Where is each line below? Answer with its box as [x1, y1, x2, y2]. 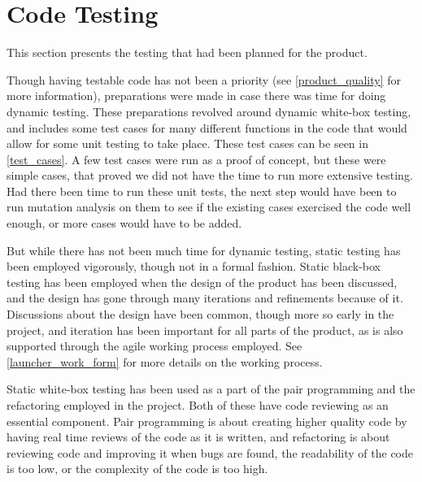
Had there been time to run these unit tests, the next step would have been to [7, 182, 397, 199]
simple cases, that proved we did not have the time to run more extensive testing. [7, 167, 413, 184]
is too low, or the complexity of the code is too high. [7, 460, 268, 477]
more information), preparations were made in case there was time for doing [7, 87, 386, 104]
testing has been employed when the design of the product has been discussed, [7, 273, 398, 290]
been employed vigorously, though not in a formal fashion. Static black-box [7, 258, 381, 275]
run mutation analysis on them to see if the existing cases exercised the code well [7, 198, 411, 215]
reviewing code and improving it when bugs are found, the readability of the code [7, 444, 413, 461]
